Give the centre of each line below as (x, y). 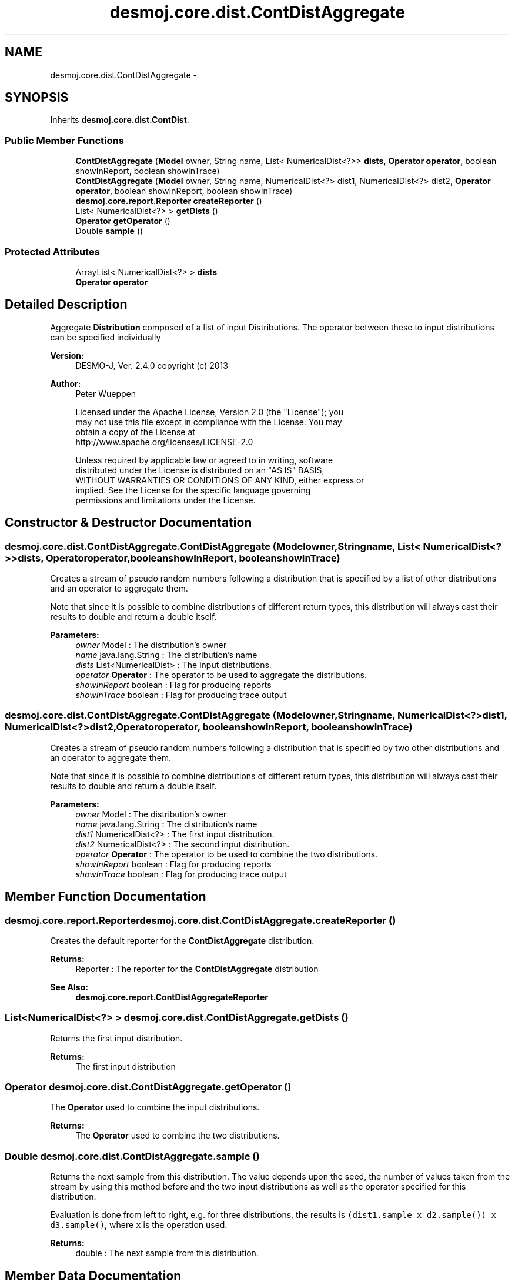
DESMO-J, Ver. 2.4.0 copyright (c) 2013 (152, 365)
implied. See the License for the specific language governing (193, 490)
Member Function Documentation (106, 897)
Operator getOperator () (123, 221)
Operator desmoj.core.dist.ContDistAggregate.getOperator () (148, 1087)
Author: (66, 383)
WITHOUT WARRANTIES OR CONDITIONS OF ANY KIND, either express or (220, 480)
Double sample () (109, 231)
